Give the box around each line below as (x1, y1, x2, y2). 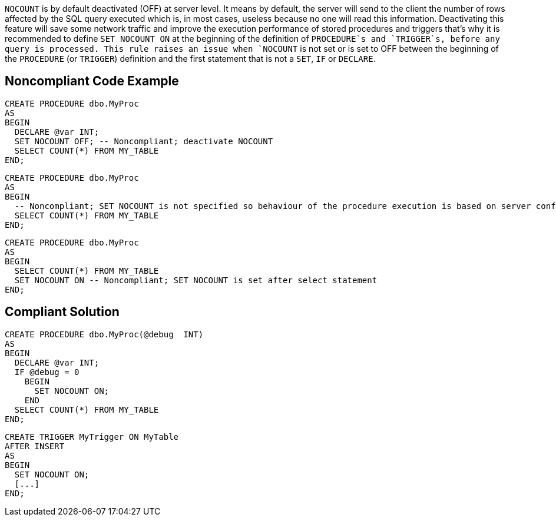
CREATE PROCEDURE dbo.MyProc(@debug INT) (5, 329, 204, 339)
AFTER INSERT (5, 441, 65, 451)
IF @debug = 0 (14, 367, 80, 377)
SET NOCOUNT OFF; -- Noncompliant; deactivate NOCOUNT (14, 136, 273, 146)
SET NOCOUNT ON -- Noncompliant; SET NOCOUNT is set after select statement (14, 275, 378, 285)
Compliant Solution (5, 304, 120, 320)
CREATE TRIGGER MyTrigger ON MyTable (5, 432, 179, 442)
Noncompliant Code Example (5, 74, 179, 89)
